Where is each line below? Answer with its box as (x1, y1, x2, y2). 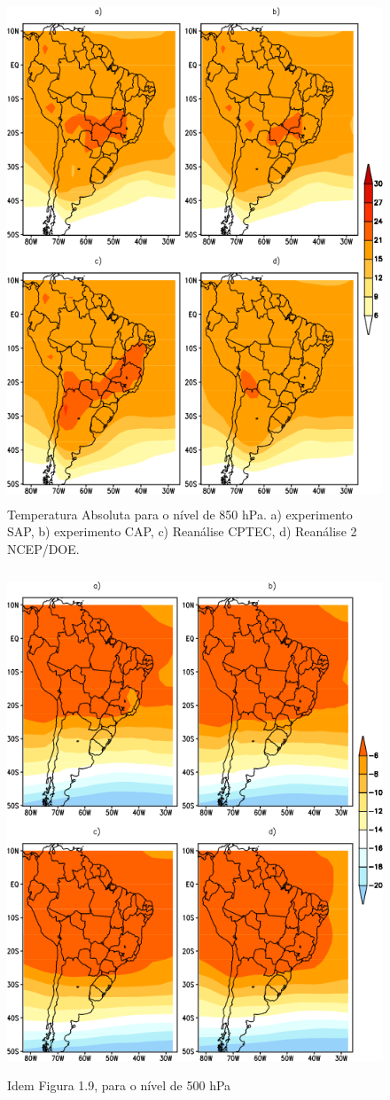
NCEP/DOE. (7, 539, 80, 558)
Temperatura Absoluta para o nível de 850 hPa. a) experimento (7, 504, 353, 523)
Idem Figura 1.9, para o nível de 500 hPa (7, 1075, 231, 1094)
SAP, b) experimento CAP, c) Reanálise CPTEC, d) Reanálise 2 (7, 522, 357, 541)
